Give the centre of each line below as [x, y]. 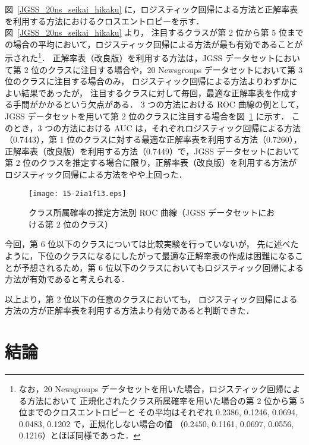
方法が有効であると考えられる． [67, 279]
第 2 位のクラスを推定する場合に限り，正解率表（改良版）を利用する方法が [151, 162]
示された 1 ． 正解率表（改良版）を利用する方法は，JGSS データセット [140, 57]
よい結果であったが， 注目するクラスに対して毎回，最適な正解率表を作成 [147, 92]
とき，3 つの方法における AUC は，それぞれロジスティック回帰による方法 [157, 127]
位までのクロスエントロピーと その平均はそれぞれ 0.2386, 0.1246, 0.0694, [158, 412]
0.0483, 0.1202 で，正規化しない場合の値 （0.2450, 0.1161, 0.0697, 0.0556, [156, 423]
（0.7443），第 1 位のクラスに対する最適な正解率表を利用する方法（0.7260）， [153, 139]
